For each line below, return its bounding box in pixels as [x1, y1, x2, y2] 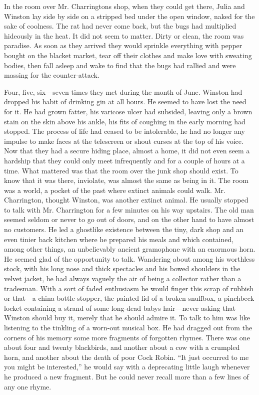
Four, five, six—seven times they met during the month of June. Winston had [4, 86, 242, 97]
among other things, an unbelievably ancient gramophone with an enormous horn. [4, 244, 255, 254]
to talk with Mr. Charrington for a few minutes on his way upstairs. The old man [4, 204, 254, 215]
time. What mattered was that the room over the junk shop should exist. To [4, 165, 238, 175]
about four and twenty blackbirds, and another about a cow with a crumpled [4, 342, 240, 352]
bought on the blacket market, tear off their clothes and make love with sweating [4, 50, 252, 60]
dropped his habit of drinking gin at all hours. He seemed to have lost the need [4, 96, 246, 107]
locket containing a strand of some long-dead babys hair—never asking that [4, 302, 235, 313]
